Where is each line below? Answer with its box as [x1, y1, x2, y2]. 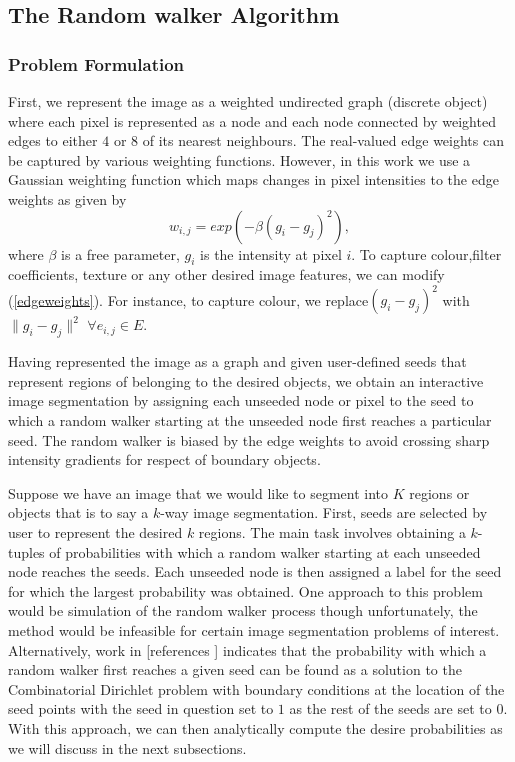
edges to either [8, 130, 98, 151]
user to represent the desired [8, 522, 183, 542]
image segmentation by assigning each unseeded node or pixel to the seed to [8, 390, 474, 411]
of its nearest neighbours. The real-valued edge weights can [142, 130, 504, 151]
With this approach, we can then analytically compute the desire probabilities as [8, 717, 503, 738]
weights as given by [8, 188, 127, 209]
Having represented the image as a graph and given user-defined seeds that [8, 351, 467, 372]
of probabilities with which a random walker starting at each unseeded [49, 541, 481, 562]
